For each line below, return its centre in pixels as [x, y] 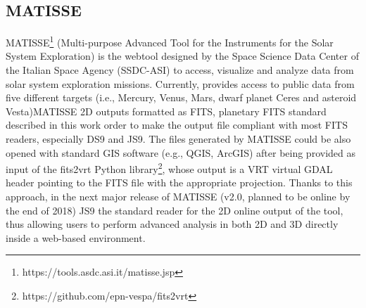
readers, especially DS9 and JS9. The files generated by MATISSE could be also [178, 139]
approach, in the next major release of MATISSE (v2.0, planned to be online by [178, 197]
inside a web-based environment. [76, 237]
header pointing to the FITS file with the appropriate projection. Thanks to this [179, 182]
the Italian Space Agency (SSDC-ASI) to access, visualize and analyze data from [180, 70]
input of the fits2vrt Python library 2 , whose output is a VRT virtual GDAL [169, 168]
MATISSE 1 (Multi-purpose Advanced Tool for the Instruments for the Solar [170, 41]
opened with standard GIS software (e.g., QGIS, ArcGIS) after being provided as [181, 152]
